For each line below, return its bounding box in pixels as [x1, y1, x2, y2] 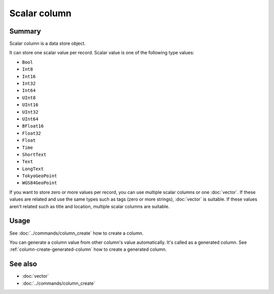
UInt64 [22, 116, 39, 122]
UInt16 [22, 102, 39, 108]
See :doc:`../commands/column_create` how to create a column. [9, 230, 144, 236]
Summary [9, 27, 41, 36]
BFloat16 [22, 123, 44, 129]
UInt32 [22, 109, 39, 115]
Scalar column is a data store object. [9, 41, 86, 47]
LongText [22, 166, 44, 172]
